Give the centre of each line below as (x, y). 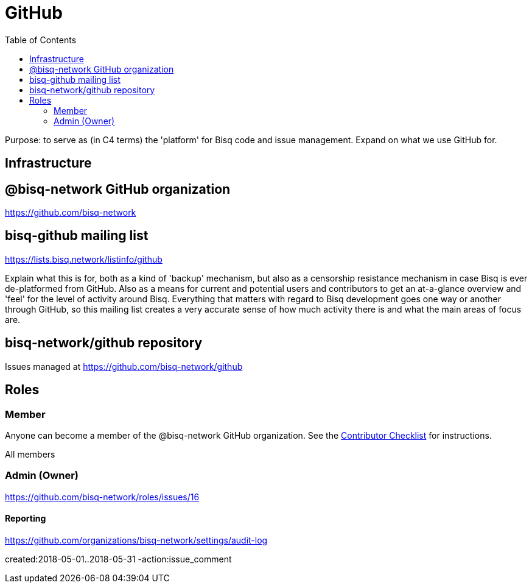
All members (30, 454)
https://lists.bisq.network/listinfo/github (84, 259)
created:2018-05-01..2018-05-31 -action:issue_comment (118, 559)
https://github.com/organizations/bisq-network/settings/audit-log (136, 540)
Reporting (26, 519)
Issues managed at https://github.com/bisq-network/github (124, 366)
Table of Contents (41, 40)
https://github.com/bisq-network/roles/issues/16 (102, 497)
